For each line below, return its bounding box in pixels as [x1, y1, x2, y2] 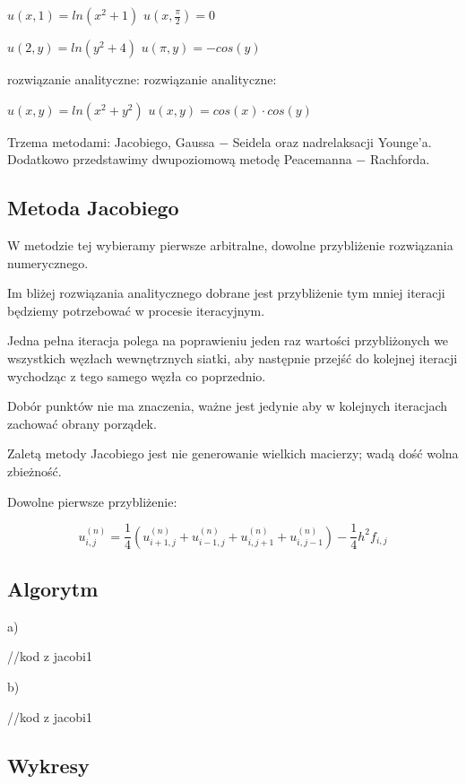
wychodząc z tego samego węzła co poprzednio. [7, 366, 266, 385]
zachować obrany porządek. [7, 414, 157, 432]
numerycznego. [7, 253, 89, 272]
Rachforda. [369, 150, 430, 169]
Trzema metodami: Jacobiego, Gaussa [7, 132, 215, 151]
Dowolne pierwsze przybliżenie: [7, 492, 177, 510]
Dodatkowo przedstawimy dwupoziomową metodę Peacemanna [7, 150, 352, 169]
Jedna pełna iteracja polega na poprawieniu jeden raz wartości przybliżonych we [7, 331, 449, 350]
